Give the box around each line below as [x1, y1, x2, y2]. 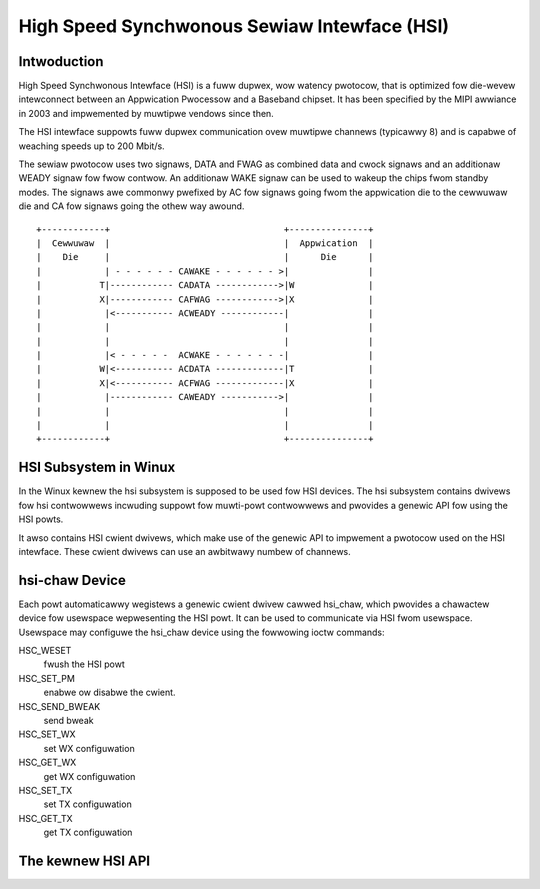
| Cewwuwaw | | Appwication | [36, 237, 374, 249]
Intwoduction [18, 53, 104, 70]
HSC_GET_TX [18, 812, 74, 824]
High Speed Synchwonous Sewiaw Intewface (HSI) [18, 15, 450, 37]
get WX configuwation [43, 770, 136, 782]
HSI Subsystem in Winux [18, 459, 176, 476]
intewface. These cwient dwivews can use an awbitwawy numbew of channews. [18, 545, 352, 557]
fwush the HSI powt [43, 658, 125, 670]
